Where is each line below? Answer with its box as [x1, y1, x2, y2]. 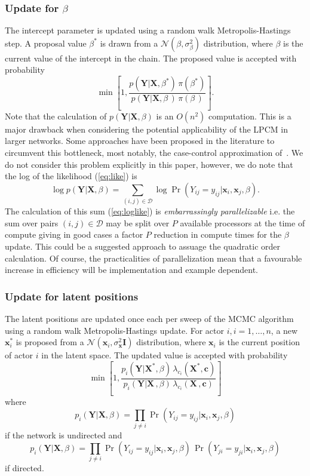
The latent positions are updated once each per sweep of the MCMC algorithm [5, 312, 294, 324]
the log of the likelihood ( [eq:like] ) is [5, 170, 137, 182]
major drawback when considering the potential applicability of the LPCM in [5, 122, 288, 135]
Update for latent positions [5, 288, 139, 303]
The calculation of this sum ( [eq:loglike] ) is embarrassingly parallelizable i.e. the [5, 205, 295, 217]
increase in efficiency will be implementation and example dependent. [5, 263, 258, 276]
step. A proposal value [5, 36, 87, 49]
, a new [271, 324, 298, 336]
